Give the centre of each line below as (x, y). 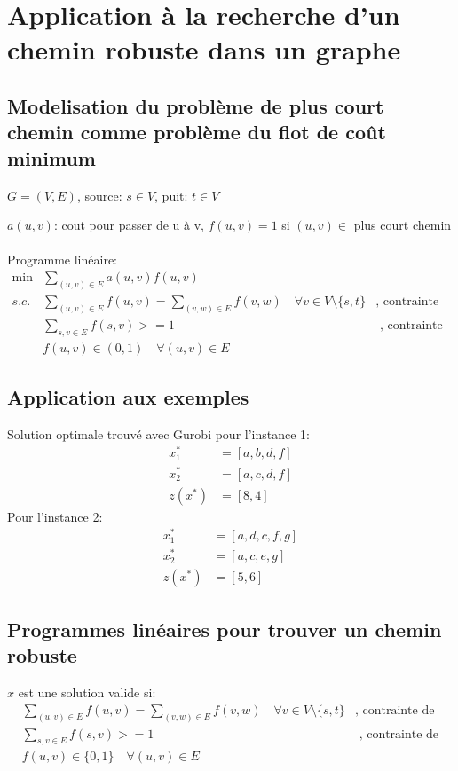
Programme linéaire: (62, 260)
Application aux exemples (128, 396)
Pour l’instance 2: (55, 516)
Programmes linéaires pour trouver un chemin (225, 629)
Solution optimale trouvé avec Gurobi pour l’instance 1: (158, 433)
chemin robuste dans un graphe (204, 49)
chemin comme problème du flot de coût (197, 132)
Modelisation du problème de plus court (196, 105)
